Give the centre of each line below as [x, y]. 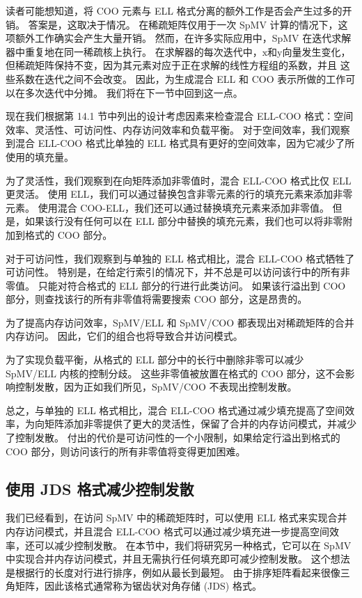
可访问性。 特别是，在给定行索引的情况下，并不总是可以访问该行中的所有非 [178, 272]
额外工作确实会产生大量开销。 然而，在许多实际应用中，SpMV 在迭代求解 [183, 38]
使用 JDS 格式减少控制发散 [100, 488]
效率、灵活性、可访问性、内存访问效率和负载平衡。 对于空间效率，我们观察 [178, 129]
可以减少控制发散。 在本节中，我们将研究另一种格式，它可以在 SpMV [193, 545]
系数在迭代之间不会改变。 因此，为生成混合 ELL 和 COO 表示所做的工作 [180, 78]
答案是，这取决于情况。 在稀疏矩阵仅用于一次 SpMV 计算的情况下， [183, 24]
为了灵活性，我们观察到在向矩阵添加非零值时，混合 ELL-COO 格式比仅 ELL [179, 180]
